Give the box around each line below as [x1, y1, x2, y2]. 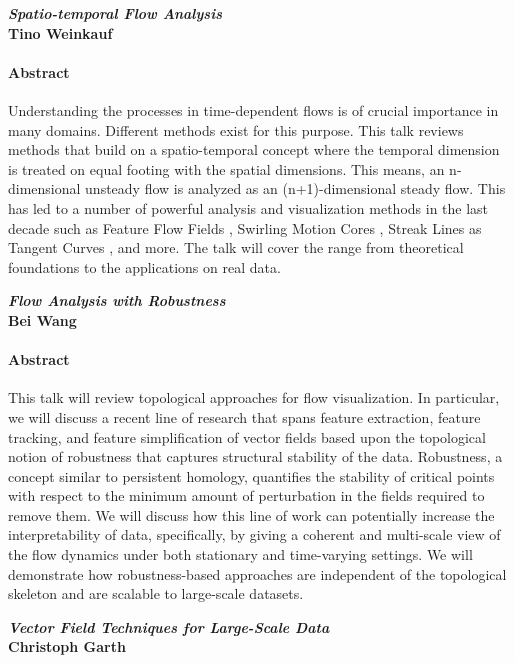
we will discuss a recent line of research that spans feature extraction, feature [8, 406, 481, 427]
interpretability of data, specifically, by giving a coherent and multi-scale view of [8, 524, 501, 545]
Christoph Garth [8, 636, 126, 657]
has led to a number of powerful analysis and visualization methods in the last [8, 197, 489, 218]
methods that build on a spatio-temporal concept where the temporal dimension [8, 139, 500, 160]
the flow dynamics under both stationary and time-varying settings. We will [8, 544, 473, 565]
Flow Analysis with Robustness [8, 290, 226, 311]
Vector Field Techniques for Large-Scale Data [8, 616, 330, 637]
